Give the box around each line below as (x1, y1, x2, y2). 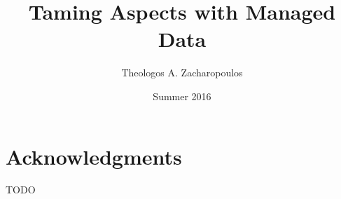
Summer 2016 (153, 88, 211, 103)
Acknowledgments (6, 142, 182, 170)
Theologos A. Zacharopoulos (121, 65, 243, 80)
